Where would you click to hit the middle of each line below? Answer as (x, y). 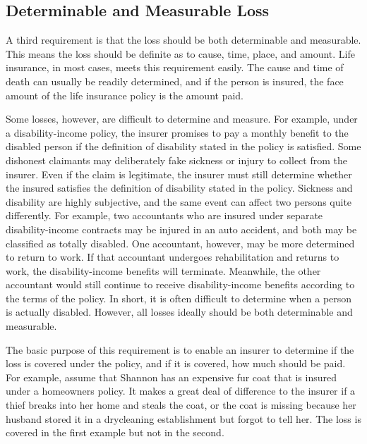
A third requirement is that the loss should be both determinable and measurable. (183, 40)
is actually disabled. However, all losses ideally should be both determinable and (179, 312)
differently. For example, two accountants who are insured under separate (164, 215)
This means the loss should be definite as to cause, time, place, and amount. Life (180, 53)
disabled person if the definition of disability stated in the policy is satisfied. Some (183, 146)
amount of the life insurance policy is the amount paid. (125, 95)
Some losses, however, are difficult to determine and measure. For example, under (182, 119)
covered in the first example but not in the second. (115, 432)
